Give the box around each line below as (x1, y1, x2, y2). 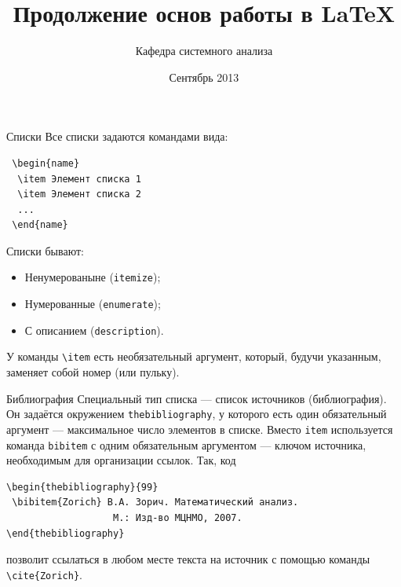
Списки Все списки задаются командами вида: (6, 128, 228, 145)
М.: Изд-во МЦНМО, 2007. (113, 512, 242, 524)
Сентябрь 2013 (169, 68, 239, 85)
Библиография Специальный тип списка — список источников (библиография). (6, 390, 387, 406)
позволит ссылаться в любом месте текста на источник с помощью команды (6, 551, 370, 567)
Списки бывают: (6, 242, 84, 259)
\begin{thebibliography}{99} (6, 481, 159, 493)
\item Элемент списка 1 (17, 173, 141, 185)
